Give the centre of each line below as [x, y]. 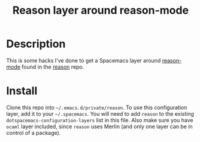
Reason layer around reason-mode [101, 10]
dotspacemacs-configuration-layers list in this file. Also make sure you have [100, 120]
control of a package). [34, 132]
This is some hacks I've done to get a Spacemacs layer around [84, 60]
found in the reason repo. [53, 67]
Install [22, 91]
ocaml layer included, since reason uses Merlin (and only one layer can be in [99, 126]
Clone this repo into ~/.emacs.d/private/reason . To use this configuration [97, 107]
